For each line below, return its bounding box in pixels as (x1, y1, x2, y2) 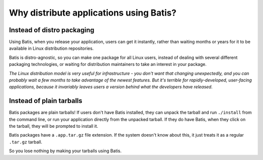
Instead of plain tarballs (9, 97, 83, 105)
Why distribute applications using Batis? (9, 7, 177, 18)
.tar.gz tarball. (9, 139, 42, 145)
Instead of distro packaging (9, 26, 94, 34)
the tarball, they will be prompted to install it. (9, 123, 98, 129)
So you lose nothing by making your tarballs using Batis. (9, 148, 122, 154)
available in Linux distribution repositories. (9, 45, 94, 51)
